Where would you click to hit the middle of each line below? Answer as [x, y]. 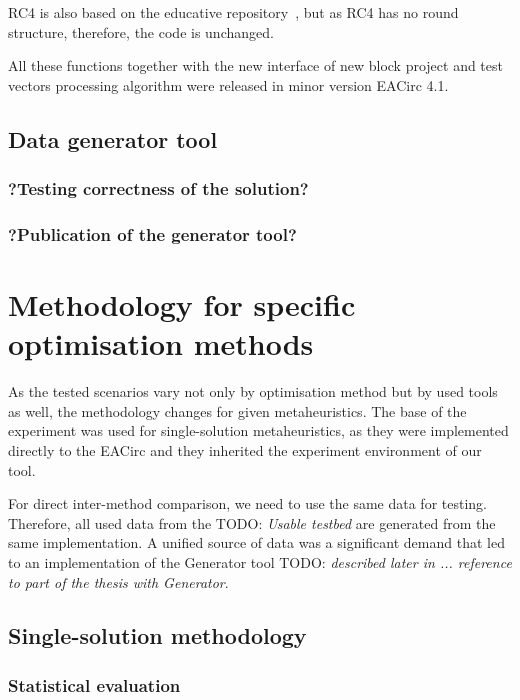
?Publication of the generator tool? [152, 233]
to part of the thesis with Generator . [118, 581]
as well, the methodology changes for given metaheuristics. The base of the [237, 410]
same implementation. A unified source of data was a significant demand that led [256, 542]
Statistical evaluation [94, 684]
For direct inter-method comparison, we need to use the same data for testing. [247, 503]
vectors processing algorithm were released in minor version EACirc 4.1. [228, 84]
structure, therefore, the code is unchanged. [141, 31]
